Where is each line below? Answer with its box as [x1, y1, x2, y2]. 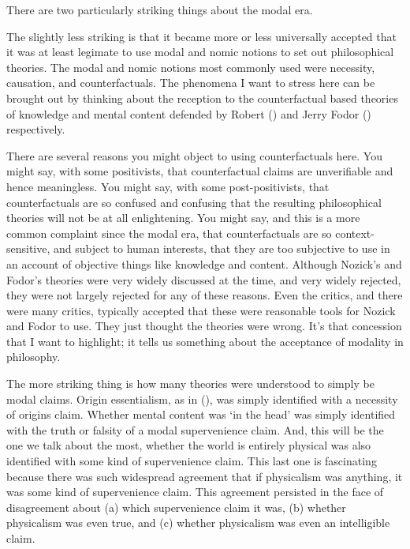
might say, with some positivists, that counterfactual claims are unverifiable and [6, 163, 393, 179]
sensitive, [6, 240, 50, 257]
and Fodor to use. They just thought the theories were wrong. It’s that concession [6, 318, 402, 334]
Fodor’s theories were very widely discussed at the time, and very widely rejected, [6, 271, 401, 288]
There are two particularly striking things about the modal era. [6, 2, 313, 17]
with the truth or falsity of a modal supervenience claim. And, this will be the [6, 421, 384, 438]
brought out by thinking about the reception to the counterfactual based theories [6, 89, 398, 106]
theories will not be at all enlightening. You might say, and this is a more [6, 209, 360, 226]
